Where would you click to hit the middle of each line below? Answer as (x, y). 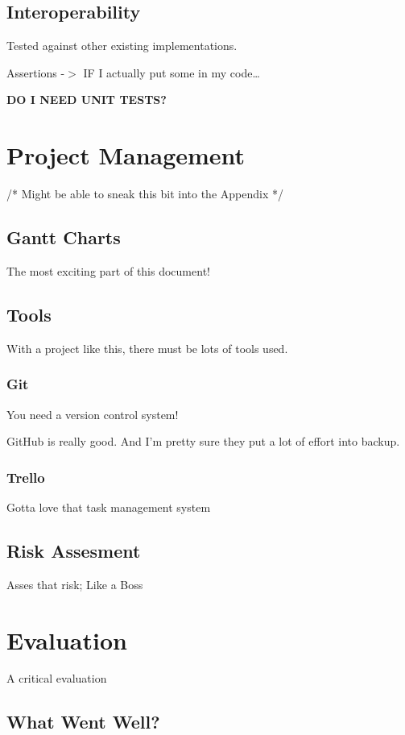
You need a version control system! (93, 414)
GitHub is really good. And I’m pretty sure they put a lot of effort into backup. (203, 441)
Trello (26, 477)
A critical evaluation (57, 678)
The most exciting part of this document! (108, 270)
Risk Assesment (74, 550)
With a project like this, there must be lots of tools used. (147, 348)
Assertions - (36, 72)
